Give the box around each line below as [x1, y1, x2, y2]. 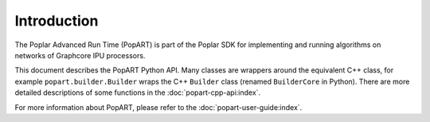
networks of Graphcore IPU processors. [14, 50, 146, 60]
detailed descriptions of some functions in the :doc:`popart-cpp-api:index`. [14, 88, 261, 97]
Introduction [14, 12, 99, 30]
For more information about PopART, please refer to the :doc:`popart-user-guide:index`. [14, 102, 303, 112]
